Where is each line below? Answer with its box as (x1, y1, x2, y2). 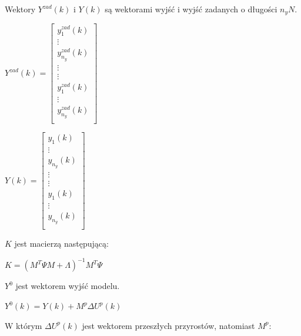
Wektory (5, 3, 36, 15)
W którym (5, 319, 42, 331)
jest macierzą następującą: (14, 237, 109, 250)
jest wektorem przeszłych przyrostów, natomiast (82, 319, 255, 331)
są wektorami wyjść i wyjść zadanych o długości (105, 3, 277, 15)
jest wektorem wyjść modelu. (15, 280, 120, 292)
